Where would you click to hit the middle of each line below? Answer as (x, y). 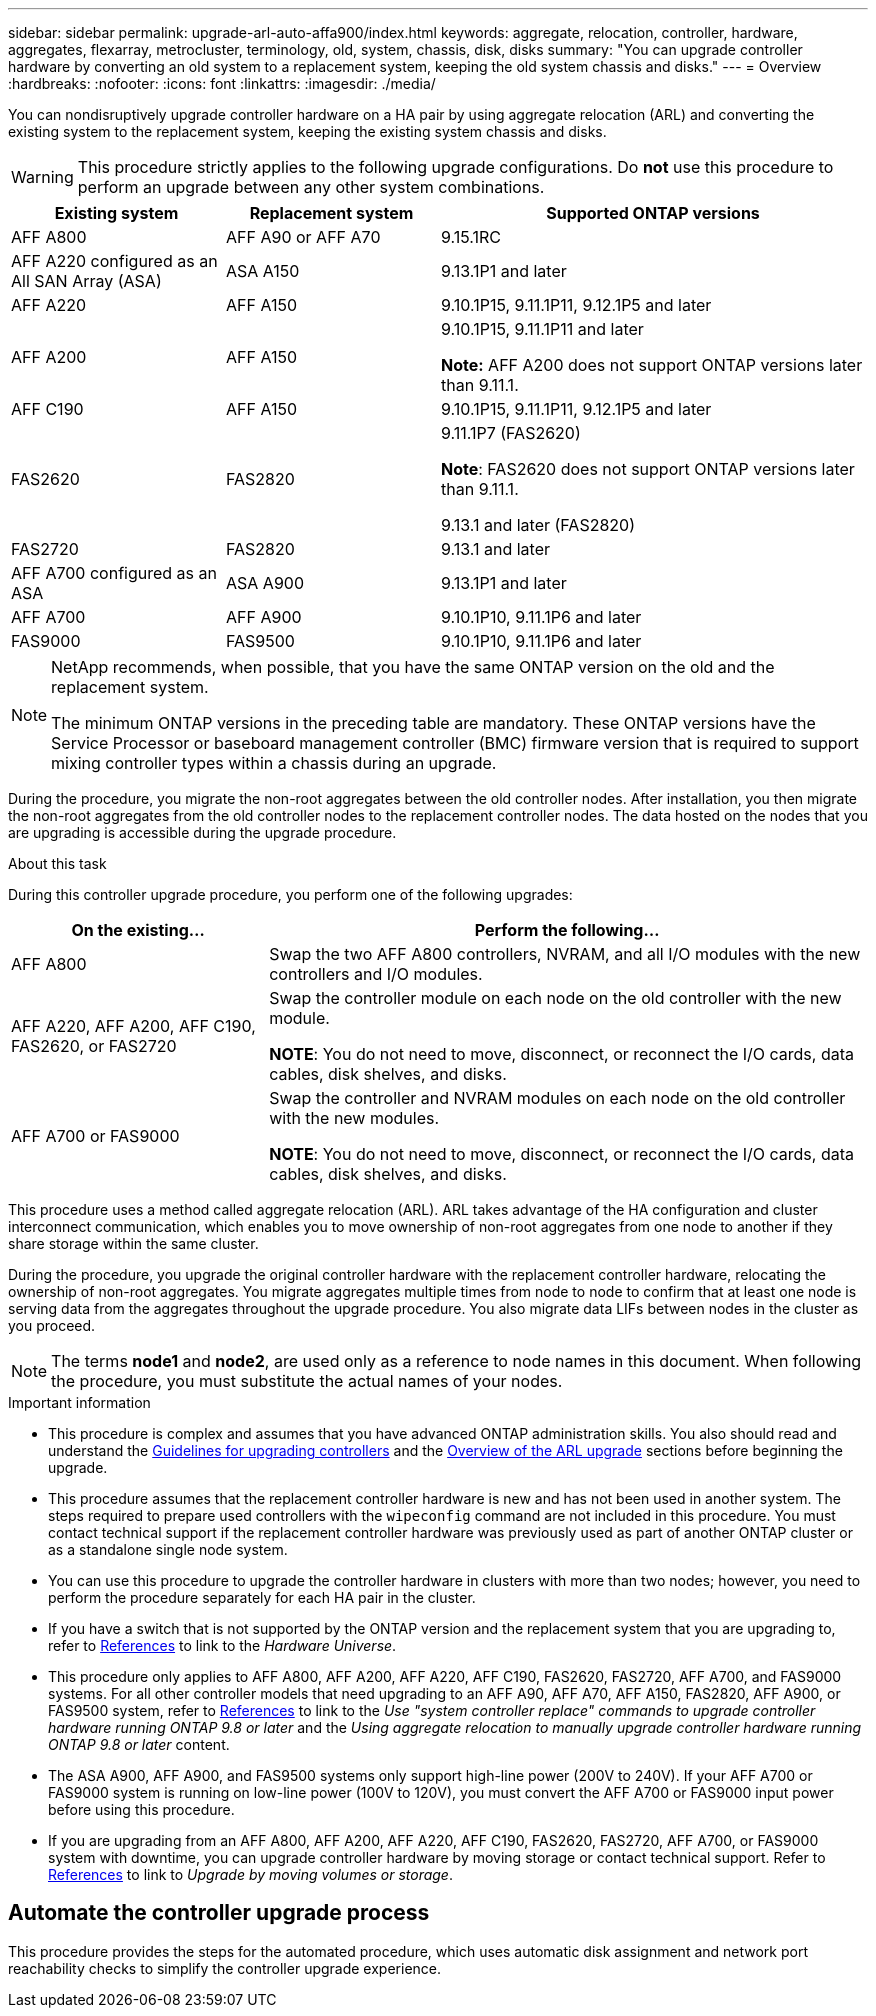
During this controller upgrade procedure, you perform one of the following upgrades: (290, 894)
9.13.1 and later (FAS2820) (538, 525)
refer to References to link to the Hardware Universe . (222, 1645)
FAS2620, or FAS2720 (94, 1046)
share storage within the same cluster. (133, 1243)
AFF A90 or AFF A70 (303, 237)
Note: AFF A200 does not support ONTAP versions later (652, 365)
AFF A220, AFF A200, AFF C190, (133, 1026)
